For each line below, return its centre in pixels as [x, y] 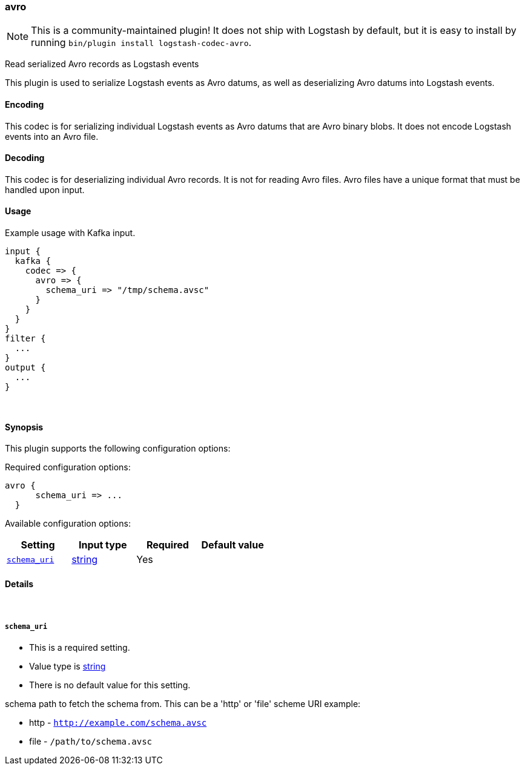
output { [25, 368]
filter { [25, 339]
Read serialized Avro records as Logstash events [102, 64]
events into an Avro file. [52, 136]
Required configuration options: [68, 467]
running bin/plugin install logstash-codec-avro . [141, 43]
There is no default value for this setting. [110, 685]
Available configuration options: [68, 524]
